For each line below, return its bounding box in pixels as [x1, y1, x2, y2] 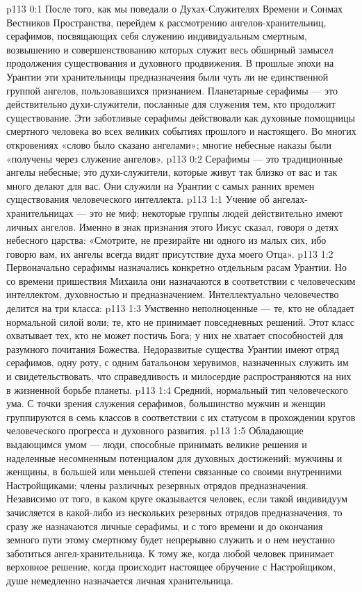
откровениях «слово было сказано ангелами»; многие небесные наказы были [6, 137, 331, 151]
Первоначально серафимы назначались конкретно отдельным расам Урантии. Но [6, 260, 347, 274]
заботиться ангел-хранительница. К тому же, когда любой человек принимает [6, 545, 334, 560]
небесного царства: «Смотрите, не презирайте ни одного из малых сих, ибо [6, 233, 327, 247]
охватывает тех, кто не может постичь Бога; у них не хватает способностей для [6, 328, 343, 343]
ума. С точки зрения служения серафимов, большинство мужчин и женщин [6, 396, 326, 411]
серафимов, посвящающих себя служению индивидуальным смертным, [6, 28, 307, 43]
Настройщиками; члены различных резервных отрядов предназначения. [6, 477, 308, 492]
